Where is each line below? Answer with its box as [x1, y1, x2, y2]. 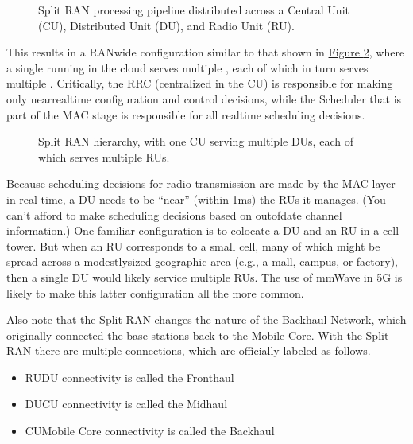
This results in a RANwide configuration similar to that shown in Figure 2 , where [6, 44, 405, 60]
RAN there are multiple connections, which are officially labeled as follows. [6, 342, 371, 359]
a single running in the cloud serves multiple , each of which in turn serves [6, 59, 369, 76]
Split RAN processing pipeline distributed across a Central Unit [38, 2, 349, 18]
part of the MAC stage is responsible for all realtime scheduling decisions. [6, 106, 365, 123]
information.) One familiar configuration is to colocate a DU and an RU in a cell [6, 222, 399, 239]
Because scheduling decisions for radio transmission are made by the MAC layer [6, 175, 396, 192]
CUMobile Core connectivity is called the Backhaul [25, 423, 275, 439]
